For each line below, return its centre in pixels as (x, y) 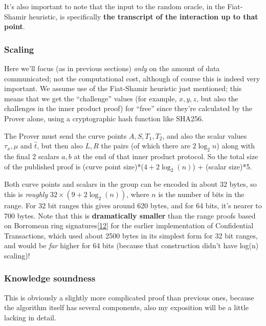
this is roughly (26, 194)
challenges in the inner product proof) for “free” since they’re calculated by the (128, 108)
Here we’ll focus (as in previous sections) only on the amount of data (112, 68)
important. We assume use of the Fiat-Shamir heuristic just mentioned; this (123, 88)
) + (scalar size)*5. (222, 166)
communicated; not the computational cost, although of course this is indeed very (132, 78)
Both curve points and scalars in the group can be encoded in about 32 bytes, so (130, 184)
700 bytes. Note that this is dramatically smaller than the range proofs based (130, 215)
